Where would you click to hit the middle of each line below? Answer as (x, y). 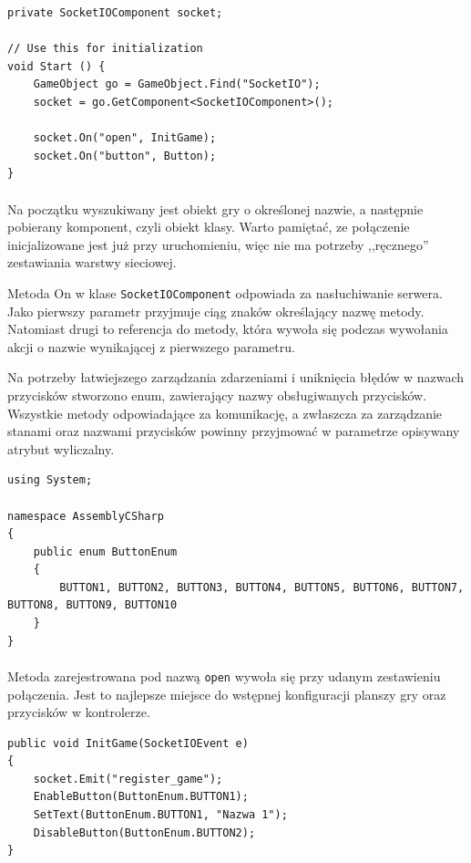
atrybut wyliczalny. (61, 448)
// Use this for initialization (105, 49)
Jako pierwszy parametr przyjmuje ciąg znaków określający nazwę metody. (216, 311)
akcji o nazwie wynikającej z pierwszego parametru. (151, 346)
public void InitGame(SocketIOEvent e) (128, 743)
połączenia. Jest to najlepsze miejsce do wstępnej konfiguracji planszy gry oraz (227, 694)
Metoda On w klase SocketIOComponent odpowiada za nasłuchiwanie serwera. (225, 292)
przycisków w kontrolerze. (79, 712)
